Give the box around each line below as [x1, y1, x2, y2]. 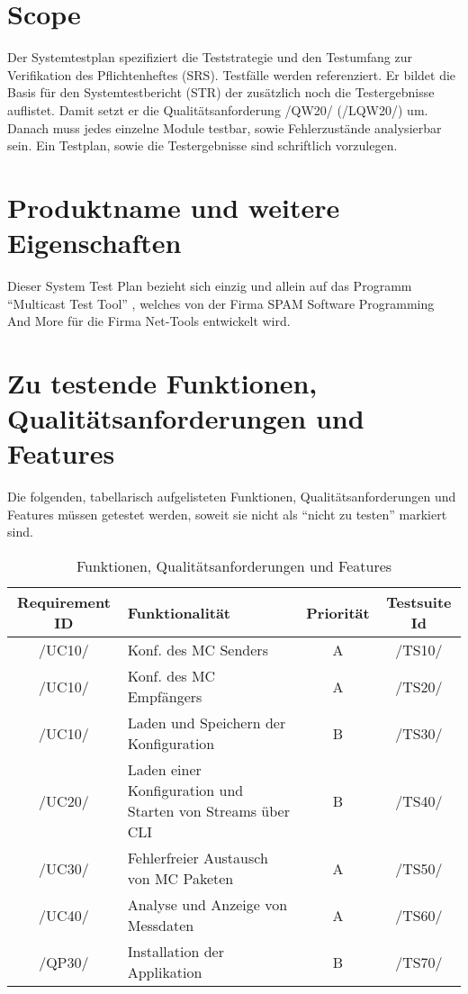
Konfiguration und [127, 780, 244, 801]
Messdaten [127, 915, 194, 936]
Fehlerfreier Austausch [127, 847, 268, 869]
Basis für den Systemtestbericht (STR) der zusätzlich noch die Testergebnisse [7, 83, 435, 102]
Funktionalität [127, 601, 231, 623]
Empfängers [127, 686, 202, 708]
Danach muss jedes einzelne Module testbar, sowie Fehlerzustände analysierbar [7, 118, 442, 137]
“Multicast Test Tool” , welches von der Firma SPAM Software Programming [7, 294, 435, 312]
